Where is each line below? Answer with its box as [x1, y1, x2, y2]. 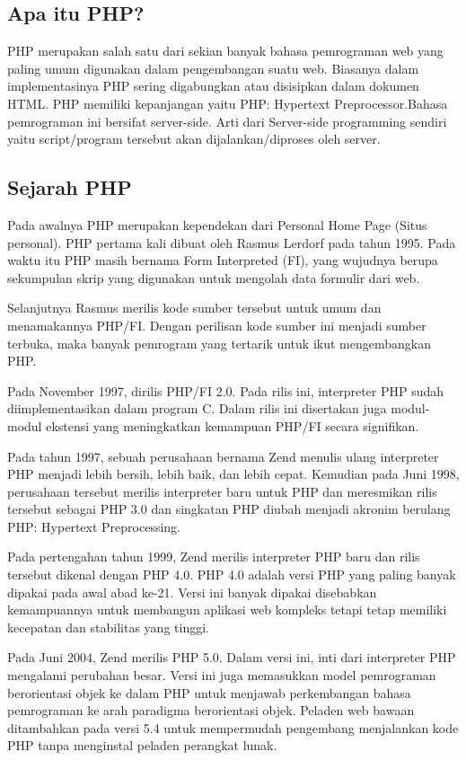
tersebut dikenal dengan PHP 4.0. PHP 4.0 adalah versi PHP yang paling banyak [7, 565, 456, 584]
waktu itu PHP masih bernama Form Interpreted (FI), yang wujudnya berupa [7, 251, 438, 270]
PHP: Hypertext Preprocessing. [7, 517, 180, 535]
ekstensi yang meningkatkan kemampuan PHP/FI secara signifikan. [46, 416, 419, 435]
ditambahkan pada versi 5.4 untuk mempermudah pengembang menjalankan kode [7, 718, 459, 737]
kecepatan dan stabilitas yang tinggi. [7, 617, 209, 636]
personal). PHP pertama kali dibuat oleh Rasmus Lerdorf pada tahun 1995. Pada [7, 233, 456, 252]
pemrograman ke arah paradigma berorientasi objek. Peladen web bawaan [7, 701, 415, 720]
